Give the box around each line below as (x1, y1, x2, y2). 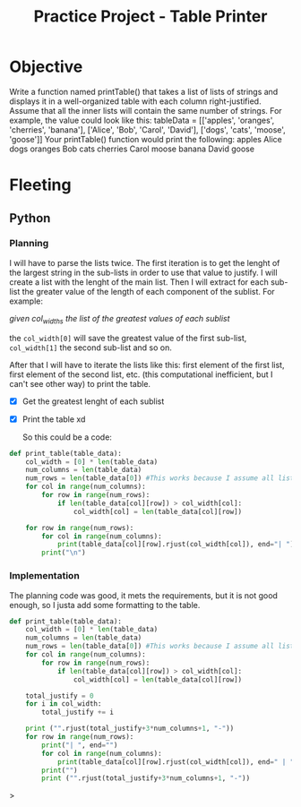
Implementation (9, 570, 81, 582)
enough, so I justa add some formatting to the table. (9, 599, 201, 610)
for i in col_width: (25, 700, 102, 708)
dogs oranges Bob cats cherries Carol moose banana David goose (9, 143, 255, 154)
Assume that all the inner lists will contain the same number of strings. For (9, 105, 282, 116)
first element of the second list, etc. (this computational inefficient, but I (9, 369, 273, 380)
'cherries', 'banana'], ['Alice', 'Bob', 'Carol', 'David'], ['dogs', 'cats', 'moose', (9, 124, 287, 135)
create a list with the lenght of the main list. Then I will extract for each (9, 276, 269, 288)
